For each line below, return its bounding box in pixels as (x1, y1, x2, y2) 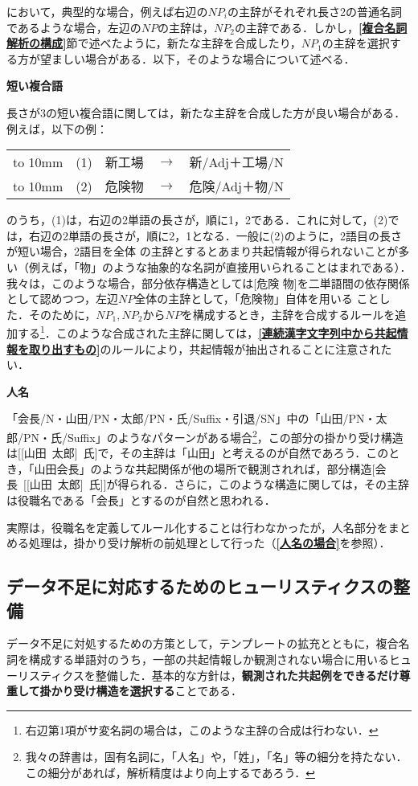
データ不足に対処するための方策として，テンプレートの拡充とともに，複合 (6, 635, 399, 652)
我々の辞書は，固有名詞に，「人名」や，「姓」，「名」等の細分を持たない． (25, 748, 408, 765)
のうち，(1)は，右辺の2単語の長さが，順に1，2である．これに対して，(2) (6, 211, 388, 228)
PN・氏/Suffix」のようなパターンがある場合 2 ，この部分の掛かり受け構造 (23, 426, 404, 445)
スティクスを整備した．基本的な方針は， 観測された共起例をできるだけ (28, 666, 400, 683)
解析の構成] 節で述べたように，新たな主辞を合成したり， (6, 35, 301, 51)
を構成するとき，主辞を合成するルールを (181, 305, 395, 322)
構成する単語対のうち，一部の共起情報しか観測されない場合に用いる (28, 650, 389, 667)
